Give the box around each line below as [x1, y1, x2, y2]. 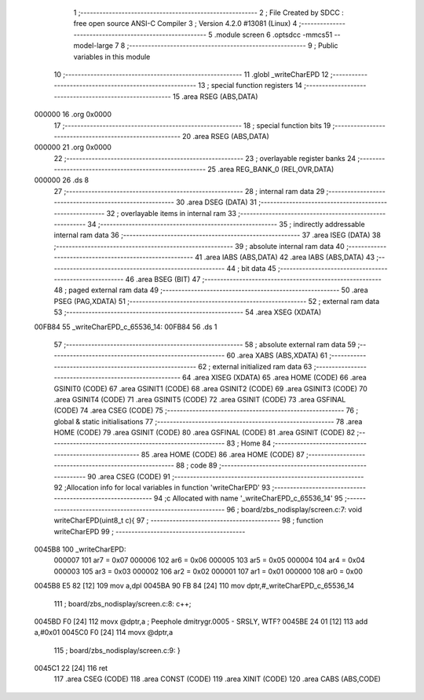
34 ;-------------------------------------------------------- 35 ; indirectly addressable [87, 220, 365, 229]
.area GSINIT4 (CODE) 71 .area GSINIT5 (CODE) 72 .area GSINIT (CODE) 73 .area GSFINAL [53, 394, 346, 404]
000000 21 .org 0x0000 [34, 142, 111, 152]
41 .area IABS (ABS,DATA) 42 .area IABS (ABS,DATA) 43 [195, 252, 375, 262]
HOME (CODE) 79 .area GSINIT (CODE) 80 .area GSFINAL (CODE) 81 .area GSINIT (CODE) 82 [53, 428, 356, 438]
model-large [73, 41, 114, 50]
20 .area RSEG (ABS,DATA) [181, 131, 270, 141]
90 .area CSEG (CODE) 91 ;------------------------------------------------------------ [87, 471, 364, 481]
